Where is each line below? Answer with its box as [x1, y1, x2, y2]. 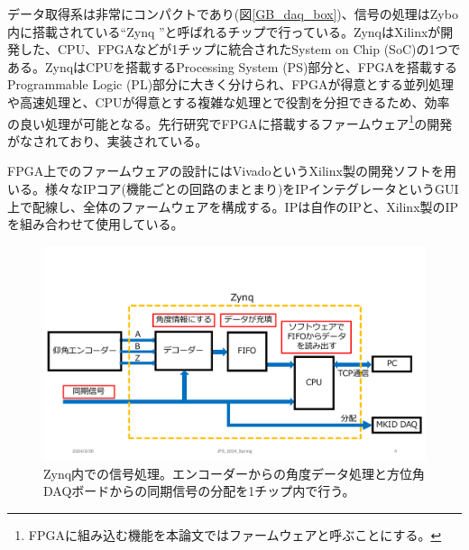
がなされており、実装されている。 [7, 131, 208, 150]
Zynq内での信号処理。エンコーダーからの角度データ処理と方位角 [43, 463, 426, 482]
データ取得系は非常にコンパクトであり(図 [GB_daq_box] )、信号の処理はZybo [7, 5, 458, 23]
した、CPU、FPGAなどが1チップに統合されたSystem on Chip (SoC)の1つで [19, 40, 461, 59]
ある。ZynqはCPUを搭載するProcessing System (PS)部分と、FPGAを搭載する [7, 57, 457, 76]
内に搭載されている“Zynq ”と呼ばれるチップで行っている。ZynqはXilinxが [7, 22, 441, 41]
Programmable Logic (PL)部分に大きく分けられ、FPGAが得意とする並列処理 [7, 75, 454, 94]
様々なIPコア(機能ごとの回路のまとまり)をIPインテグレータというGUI [44, 179, 459, 197]
